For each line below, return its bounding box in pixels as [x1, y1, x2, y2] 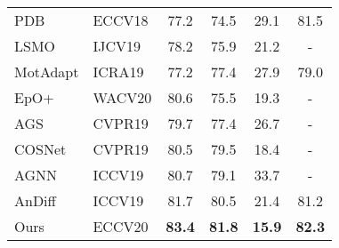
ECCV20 [93, 216, 149, 236]
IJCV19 [93, 36, 141, 56]
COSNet [14, 139, 67, 159]
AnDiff [14, 190, 56, 211]
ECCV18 [93, 10, 149, 30]
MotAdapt [14, 61, 79, 82]
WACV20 [93, 87, 152, 108]
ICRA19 [93, 61, 144, 82]
